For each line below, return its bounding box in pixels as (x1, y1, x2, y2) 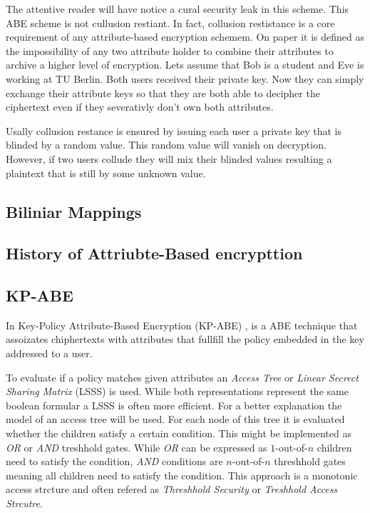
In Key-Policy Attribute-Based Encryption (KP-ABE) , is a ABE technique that (6, 317, 358, 332)
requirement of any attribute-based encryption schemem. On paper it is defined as (6, 29, 364, 44)
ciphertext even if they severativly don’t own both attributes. (6, 99, 274, 114)
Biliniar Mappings (6, 200, 142, 222)
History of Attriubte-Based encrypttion (6, 242, 303, 264)
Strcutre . (6, 496, 43, 511)
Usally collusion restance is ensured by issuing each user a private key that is (6, 123, 341, 138)
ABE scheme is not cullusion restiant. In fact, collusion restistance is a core (6, 15, 335, 30)
